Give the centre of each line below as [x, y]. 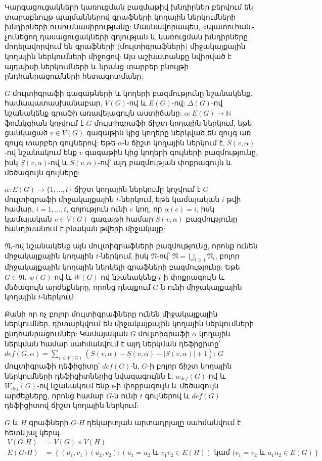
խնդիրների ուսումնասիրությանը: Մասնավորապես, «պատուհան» [130, 27]
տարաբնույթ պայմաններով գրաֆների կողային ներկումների [120, 16]
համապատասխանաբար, [54, 103]
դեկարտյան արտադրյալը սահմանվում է [164, 422]
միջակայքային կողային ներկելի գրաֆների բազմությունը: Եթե [122, 267]
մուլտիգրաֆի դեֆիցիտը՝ [52, 366]
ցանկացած [26, 133]
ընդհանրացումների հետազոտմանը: [74, 76]
